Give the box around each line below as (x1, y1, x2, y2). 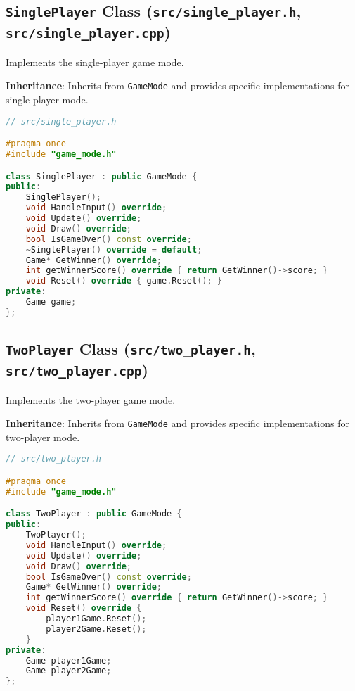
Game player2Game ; (25, 666, 112, 676)
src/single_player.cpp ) (6, 21, 171, 43)
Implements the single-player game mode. (6, 54, 184, 69)
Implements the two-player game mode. (6, 392, 176, 407)
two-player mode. (6, 429, 80, 444)
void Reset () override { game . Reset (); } (25, 276, 222, 286)
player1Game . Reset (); (46, 614, 147, 624)
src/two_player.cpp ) (6, 359, 148, 381)
